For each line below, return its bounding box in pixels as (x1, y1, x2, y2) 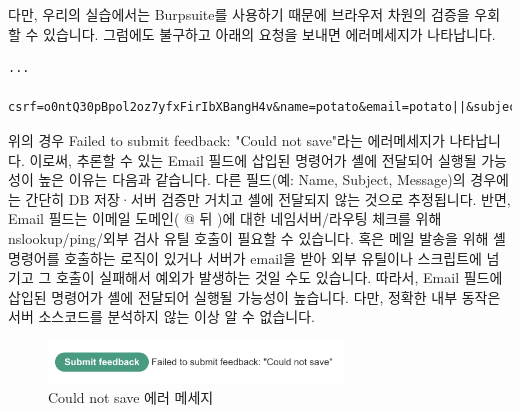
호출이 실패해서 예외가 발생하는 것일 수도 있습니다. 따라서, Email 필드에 (55, 267, 503, 288)
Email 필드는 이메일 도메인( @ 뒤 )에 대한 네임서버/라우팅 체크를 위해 (8, 208, 442, 229)
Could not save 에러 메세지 (48, 387, 214, 408)
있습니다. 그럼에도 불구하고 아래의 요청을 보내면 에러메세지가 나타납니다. (43, 23, 496, 44)
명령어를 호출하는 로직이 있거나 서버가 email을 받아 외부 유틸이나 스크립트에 (8, 247, 482, 268)
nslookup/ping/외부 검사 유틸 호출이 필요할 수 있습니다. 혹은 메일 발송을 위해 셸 (8, 227, 506, 248)
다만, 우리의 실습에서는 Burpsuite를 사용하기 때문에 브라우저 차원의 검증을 (8, 4, 470, 24)
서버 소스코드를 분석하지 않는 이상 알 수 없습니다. (8, 306, 316, 327)
